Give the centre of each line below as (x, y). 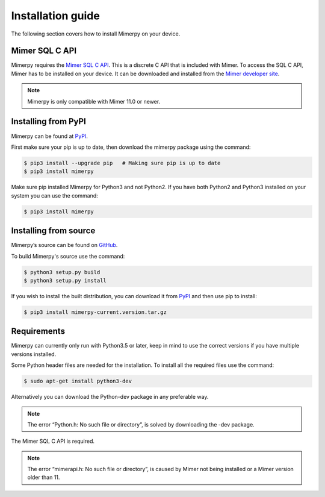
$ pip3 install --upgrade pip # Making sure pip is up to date (122, 163)
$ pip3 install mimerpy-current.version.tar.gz (95, 312)
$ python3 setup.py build (62, 272)
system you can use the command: (55, 195)
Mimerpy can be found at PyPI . (50, 136)
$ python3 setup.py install (65, 280)
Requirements (38, 331)
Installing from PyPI (49, 121)
